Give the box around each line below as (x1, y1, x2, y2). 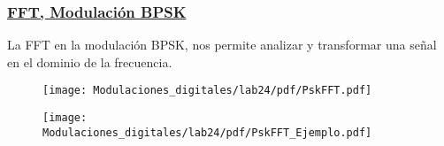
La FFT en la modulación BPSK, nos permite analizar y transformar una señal (7, 35, 437, 54)
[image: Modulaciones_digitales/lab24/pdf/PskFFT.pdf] (42, 84, 372, 97)
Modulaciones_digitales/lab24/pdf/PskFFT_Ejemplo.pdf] (42, 126, 372, 139)
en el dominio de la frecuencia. (7, 52, 172, 71)
